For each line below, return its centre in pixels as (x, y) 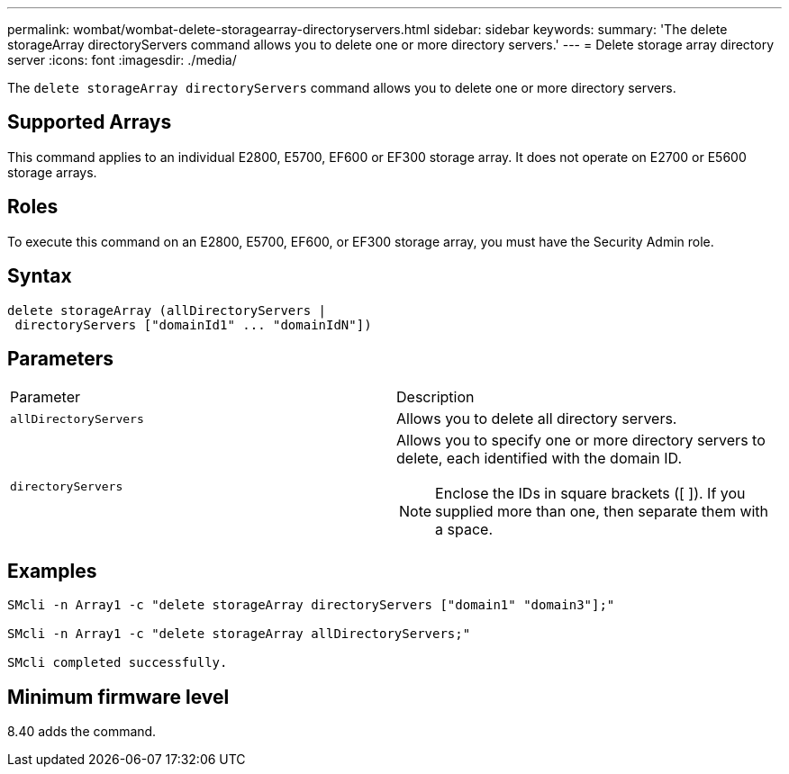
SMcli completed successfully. (118, 663)
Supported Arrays (90, 122)
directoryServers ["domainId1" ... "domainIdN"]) (193, 324)
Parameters (60, 358)
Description (435, 397)
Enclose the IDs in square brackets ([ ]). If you (590, 494)
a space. (464, 530)
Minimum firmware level (118, 697)
